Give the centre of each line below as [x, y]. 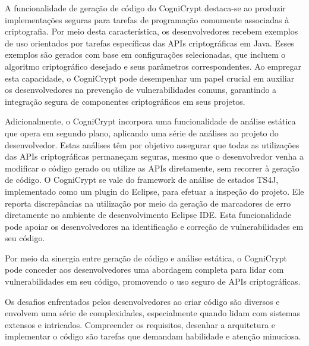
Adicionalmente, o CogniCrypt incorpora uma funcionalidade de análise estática [150, 121]
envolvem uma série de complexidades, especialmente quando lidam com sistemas [153, 313]
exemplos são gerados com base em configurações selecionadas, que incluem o [145, 54]
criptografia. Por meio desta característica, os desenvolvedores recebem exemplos [152, 31]
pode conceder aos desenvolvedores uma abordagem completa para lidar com [144, 269]
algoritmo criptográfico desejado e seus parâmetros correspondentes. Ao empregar [153, 66]
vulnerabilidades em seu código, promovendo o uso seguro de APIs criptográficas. [153, 281]
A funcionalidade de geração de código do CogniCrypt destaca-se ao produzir [145, 8]
